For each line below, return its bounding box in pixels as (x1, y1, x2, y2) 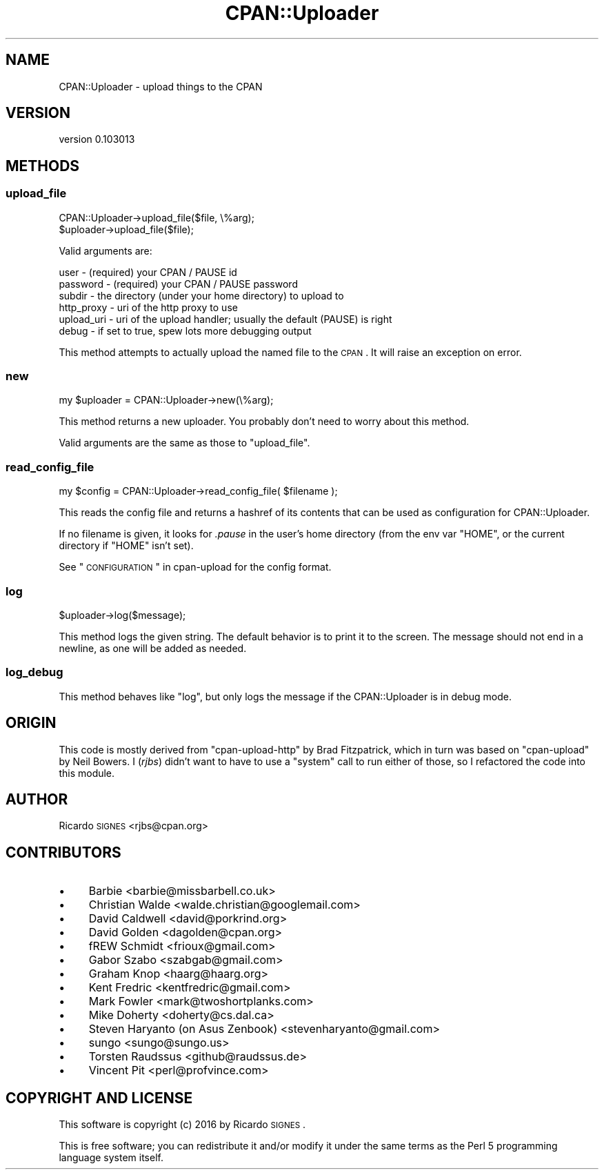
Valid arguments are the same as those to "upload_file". (59, 437, 310, 449)
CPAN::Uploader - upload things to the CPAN (59, 80, 263, 92)
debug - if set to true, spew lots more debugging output (59, 324, 312, 337)
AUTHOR (6, 790, 68, 808)
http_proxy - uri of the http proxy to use (59, 301, 238, 313)
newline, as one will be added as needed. (59, 642, 247, 654)
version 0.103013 (59, 133, 135, 146)
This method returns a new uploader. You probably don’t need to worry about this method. (59, 415, 470, 428)
